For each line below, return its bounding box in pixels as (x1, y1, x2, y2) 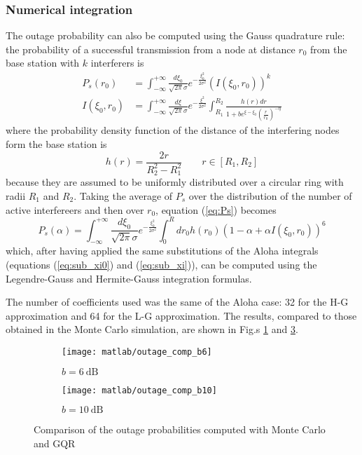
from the (310, 41, 347, 56)
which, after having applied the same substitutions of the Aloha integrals (6, 243, 319, 258)
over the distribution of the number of (188, 188, 352, 203)
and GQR (34, 435, 76, 450)
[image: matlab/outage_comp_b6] (62, 347, 212, 358)
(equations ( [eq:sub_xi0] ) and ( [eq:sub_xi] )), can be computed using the (6, 257, 317, 272)
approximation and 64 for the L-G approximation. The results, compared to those (6, 308, 357, 322)
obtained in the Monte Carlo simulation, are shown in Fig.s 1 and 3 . (6, 322, 298, 337)
